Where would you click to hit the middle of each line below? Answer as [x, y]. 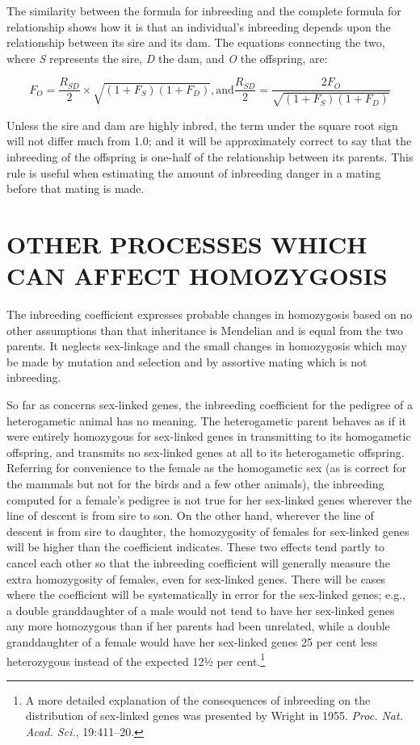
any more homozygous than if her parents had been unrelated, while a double [198, 626]
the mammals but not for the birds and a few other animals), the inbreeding [195, 484]
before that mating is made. [76, 188]
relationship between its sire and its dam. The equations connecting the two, [196, 42]
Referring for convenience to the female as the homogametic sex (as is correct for [207, 468]
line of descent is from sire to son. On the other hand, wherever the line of [190, 515]
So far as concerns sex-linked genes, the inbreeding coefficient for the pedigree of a [210, 405]
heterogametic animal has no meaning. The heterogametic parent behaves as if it [206, 420]
